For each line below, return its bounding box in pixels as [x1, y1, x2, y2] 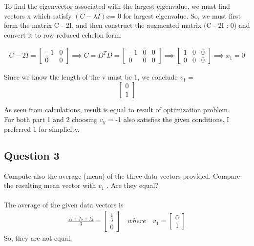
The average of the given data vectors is [4, 199, 124, 209]
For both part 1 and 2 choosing [4, 114, 98, 124]
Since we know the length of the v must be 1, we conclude [4, 72, 178, 82]
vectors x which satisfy [4, 10, 72, 20]
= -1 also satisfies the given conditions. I [108, 114, 230, 124]
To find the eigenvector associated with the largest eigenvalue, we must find [4, 1, 230, 11]
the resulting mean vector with [4, 180, 96, 190]
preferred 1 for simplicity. [4, 124, 80, 134]
